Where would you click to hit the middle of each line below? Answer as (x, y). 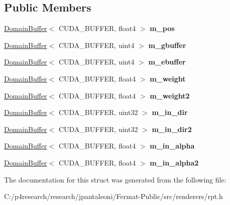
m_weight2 (170, 95)
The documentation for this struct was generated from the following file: (115, 179)
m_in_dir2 (172, 129)
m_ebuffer (167, 62)
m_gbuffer (167, 45)
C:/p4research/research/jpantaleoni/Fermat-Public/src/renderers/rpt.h (113, 196)
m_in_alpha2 (174, 162)
